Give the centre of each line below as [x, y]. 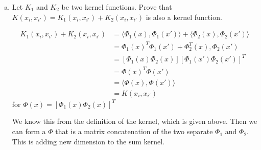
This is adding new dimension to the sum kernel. [88, 141]
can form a [29, 131]
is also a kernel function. [184, 17]
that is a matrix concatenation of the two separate [134, 131]
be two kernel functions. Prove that [117, 7]
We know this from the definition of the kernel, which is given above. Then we [135, 121]
